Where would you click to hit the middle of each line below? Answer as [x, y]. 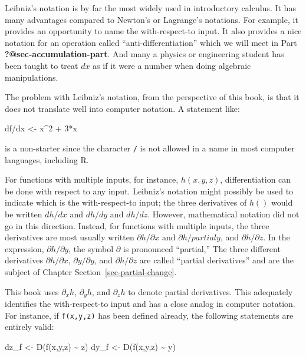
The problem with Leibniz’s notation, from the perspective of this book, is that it [152, 97]
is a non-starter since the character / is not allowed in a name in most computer [150, 148]
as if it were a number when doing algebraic [172, 65]
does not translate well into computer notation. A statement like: [122, 108]
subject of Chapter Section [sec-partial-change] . [91, 271]
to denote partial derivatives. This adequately [210, 291]
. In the [277, 237]
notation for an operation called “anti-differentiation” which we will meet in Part [151, 42]
